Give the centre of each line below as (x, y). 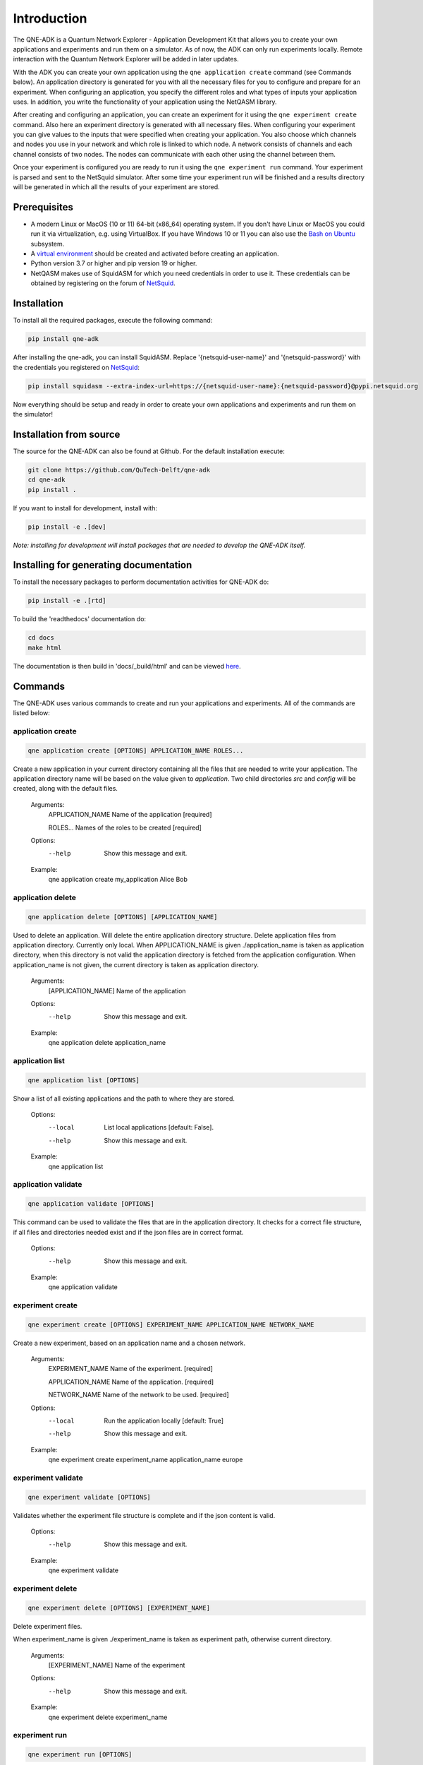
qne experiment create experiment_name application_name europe (146, 1460)
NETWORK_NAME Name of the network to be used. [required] (139, 1395)
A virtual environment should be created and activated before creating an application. (155, 253)
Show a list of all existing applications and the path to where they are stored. (124, 1099)
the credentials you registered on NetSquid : (76, 367)
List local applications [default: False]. (159, 1127)
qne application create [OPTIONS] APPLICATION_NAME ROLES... (136, 750)
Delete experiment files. (48, 1626)
